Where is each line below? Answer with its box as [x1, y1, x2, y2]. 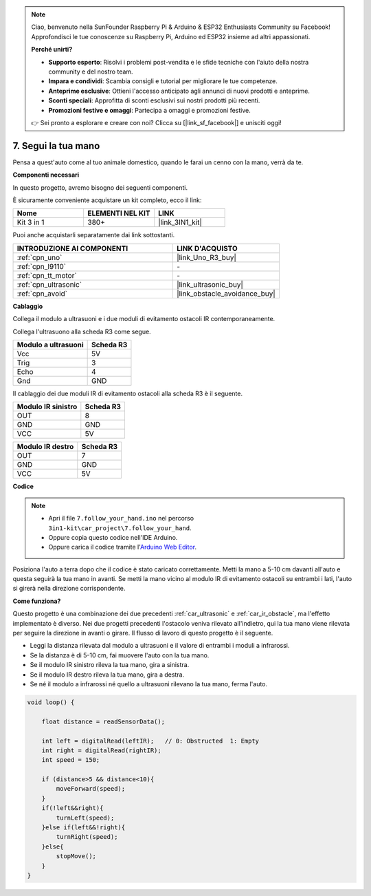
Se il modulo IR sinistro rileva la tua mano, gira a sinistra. [30, 661, 190, 669]
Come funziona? [12, 597, 61, 605]
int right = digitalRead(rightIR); [41, 746, 161, 754]
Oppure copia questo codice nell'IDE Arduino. [48, 533, 178, 541]
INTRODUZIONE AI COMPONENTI [16, 243, 128, 253]
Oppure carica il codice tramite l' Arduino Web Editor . [48, 543, 197, 551]
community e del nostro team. [48, 67, 133, 76]
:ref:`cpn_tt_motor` [16, 270, 77, 280]
